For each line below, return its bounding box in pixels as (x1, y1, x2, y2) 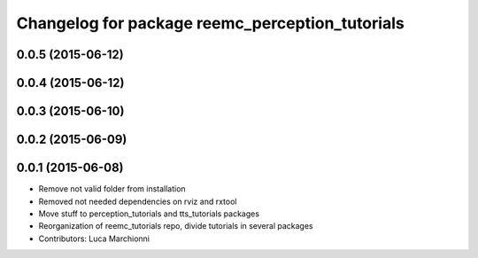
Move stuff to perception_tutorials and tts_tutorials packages (38, 208, 260, 219)
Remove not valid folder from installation (38, 184, 186, 194)
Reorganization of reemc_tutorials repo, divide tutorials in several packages (38, 221, 313, 231)
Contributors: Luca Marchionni (38, 233, 150, 244)
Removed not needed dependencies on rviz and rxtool (38, 196, 237, 207)
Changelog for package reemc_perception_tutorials (16, 13, 405, 33)
